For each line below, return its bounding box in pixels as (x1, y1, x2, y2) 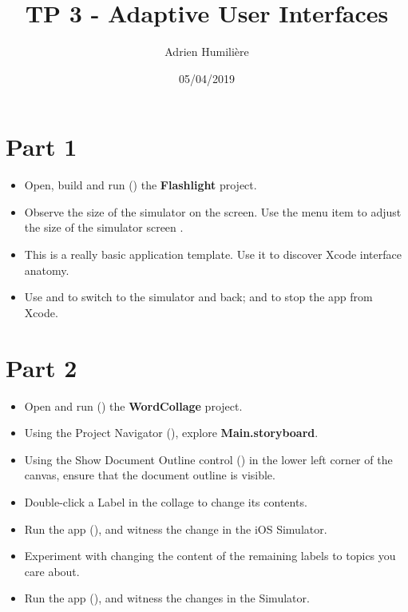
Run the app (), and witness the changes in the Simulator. (24, 590, 310, 606)
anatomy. (24, 261, 69, 278)
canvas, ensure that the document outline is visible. (24, 467, 275, 483)
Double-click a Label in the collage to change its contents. (24, 493, 307, 510)
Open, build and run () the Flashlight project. (24, 177, 257, 193)
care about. (24, 562, 80, 579)
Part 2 (6, 351, 77, 383)
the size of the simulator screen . (24, 219, 184, 236)
